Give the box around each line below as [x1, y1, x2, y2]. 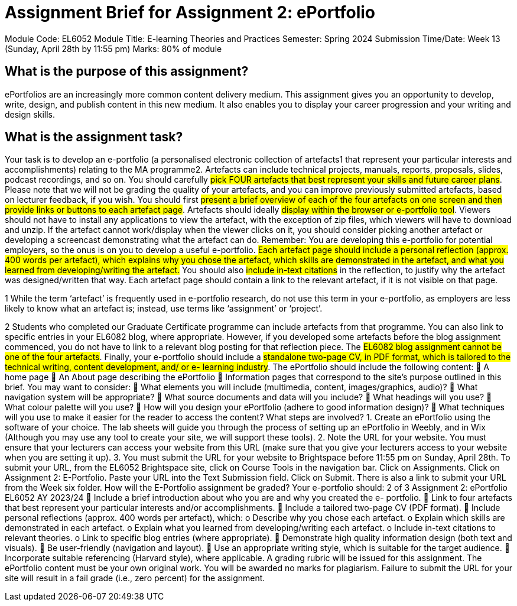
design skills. [5, 109, 55, 119]
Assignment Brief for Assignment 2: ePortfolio [5, 2, 376, 22]
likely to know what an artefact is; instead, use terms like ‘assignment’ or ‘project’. [5, 303, 323, 314]
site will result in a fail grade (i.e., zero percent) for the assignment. [5, 573, 265, 584]
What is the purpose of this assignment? [5, 64, 249, 79]
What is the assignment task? [5, 129, 183, 145]
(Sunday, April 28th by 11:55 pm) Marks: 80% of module [5, 43, 222, 54]
